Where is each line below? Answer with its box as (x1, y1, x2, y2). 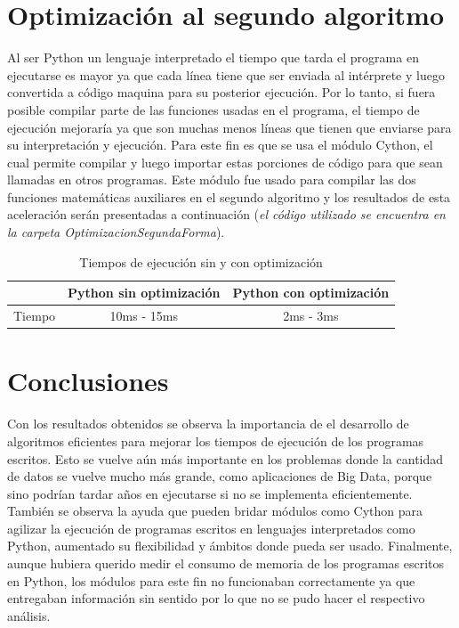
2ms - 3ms (283, 306, 339, 325)
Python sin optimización (68, 283, 221, 302)
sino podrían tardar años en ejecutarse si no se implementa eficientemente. (7, 484, 413, 502)
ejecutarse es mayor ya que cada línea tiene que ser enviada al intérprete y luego (7, 65, 445, 84)
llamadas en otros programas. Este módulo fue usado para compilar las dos (7, 170, 416, 189)
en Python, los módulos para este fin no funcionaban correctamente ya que (7, 571, 415, 590)
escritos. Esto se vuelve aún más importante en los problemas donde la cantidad (7, 449, 444, 468)
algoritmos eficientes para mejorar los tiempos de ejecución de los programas (7, 431, 424, 450)
